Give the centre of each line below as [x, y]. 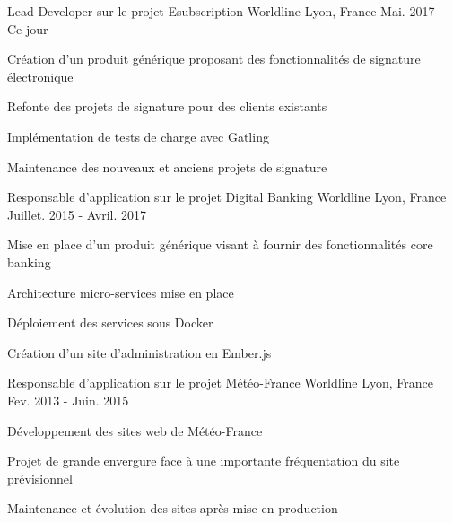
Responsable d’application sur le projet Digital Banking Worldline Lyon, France [227, 197]
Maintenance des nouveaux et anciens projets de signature [167, 166]
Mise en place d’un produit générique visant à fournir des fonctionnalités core [220, 244]
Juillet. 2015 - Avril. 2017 [77, 214]
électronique [40, 76]
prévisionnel [40, 478]
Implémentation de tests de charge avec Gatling [138, 136]
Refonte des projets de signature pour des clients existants [167, 106]
